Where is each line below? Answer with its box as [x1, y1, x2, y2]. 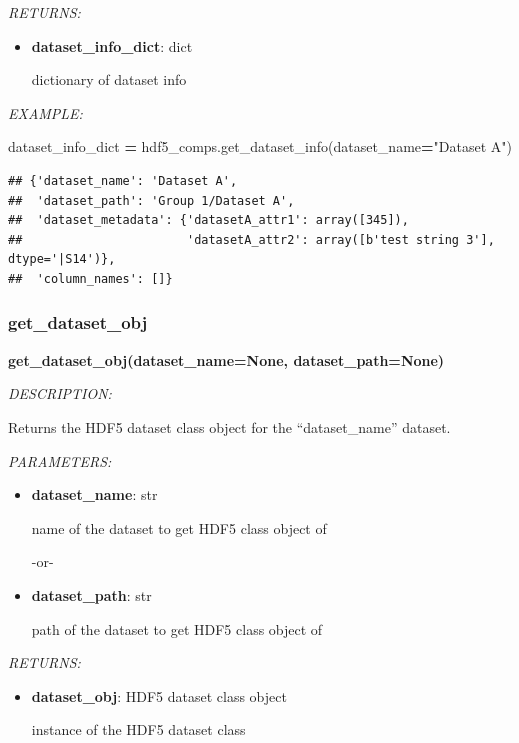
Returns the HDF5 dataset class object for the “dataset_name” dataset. [8, 416, 451, 437]
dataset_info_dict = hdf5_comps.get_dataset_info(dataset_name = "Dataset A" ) [8, 136, 512, 157]
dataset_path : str [31, 584, 152, 605]
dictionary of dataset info [31, 69, 187, 90]
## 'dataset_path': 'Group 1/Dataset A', [8, 193, 295, 208]
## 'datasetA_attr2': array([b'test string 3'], [8, 232, 495, 247]
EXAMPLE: [8, 102, 83, 123]
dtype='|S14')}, [8, 252, 116, 267]
